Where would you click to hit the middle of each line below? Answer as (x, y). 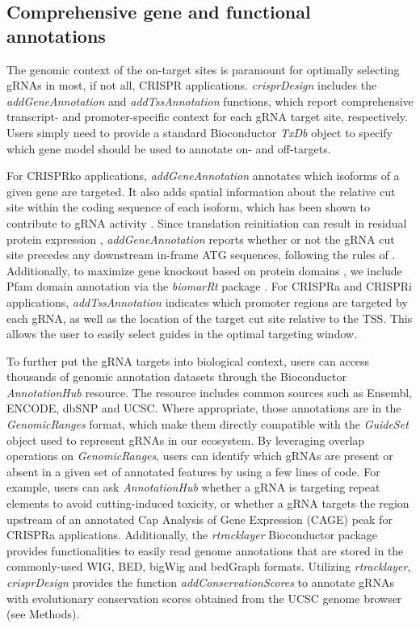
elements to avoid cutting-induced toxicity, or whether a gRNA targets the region (208, 503)
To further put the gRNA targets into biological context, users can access (188, 360)
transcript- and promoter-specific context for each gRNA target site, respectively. (207, 117)
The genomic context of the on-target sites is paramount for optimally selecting (203, 69)
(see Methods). (43, 614)
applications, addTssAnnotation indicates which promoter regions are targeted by (207, 301)
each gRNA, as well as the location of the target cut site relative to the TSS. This (210, 318)
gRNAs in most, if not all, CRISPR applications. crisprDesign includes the (192, 85)
